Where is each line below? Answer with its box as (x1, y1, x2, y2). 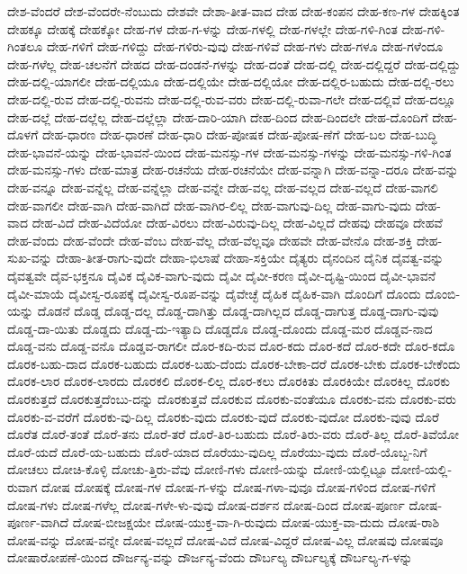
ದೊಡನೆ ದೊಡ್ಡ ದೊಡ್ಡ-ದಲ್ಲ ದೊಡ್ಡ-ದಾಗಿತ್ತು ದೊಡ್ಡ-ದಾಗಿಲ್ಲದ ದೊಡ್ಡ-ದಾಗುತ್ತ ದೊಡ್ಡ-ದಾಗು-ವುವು (37, 301, 439, 320)
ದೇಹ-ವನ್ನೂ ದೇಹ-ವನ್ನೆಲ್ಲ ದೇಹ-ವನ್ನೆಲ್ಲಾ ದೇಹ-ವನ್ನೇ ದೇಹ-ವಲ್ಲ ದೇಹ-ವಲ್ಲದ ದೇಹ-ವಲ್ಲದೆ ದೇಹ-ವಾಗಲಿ (7, 177, 438, 196)
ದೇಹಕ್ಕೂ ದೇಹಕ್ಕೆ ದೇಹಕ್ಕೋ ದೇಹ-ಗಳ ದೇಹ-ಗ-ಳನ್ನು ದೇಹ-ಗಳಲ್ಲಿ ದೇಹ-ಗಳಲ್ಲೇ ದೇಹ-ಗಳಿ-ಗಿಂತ (7, 19, 398, 38)
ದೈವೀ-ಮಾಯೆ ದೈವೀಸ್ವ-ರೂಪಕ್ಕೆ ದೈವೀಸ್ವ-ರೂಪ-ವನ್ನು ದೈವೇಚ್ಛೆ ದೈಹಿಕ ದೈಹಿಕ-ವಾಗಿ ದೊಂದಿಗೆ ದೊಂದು (7, 283, 421, 302)
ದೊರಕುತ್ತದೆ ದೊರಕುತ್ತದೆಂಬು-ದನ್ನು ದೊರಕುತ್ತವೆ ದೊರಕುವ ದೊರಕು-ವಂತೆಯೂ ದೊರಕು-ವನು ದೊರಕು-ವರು (7, 390, 457, 408)
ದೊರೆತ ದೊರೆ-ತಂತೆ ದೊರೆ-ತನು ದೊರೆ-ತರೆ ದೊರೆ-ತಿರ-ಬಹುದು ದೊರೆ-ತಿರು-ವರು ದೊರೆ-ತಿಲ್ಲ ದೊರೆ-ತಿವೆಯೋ (7, 425, 460, 444)
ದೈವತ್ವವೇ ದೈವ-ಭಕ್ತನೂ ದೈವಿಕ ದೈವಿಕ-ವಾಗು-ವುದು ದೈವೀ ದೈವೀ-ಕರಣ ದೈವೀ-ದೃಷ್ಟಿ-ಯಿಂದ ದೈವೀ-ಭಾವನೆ (7, 265, 436, 284)
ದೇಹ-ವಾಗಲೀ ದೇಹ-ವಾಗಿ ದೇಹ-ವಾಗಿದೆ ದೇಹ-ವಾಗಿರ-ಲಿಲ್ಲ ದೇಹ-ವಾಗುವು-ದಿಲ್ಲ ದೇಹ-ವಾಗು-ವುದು (7, 195, 412, 214)
